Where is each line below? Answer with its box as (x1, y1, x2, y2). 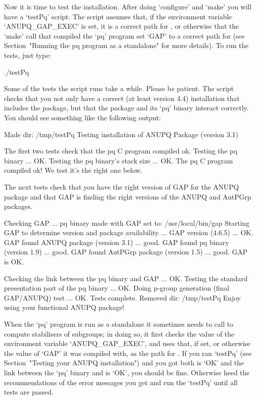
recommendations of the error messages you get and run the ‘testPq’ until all (4, 377, 238, 387)
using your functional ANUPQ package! (4, 302, 125, 312)
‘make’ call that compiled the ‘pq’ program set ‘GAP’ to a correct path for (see (4, 30, 245, 41)
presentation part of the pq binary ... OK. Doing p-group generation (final (4, 283, 229, 293)
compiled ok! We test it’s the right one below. (4, 165, 143, 175)
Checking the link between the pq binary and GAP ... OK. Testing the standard (4, 273, 248, 283)
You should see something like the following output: (4, 112, 161, 122)
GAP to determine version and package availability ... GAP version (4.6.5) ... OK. (4, 227, 254, 238)
